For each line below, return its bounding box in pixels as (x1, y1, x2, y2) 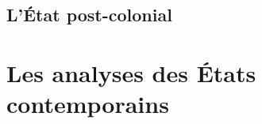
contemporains (6, 88, 169, 120)
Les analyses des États (6, 56, 256, 88)
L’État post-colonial (6, 2, 172, 27)
